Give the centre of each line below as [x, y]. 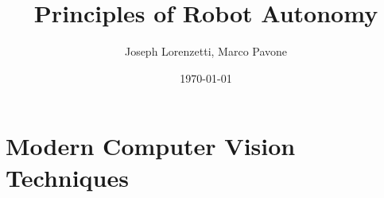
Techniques [67, 177]
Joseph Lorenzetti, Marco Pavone [206, 51]
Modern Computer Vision [151, 146]
